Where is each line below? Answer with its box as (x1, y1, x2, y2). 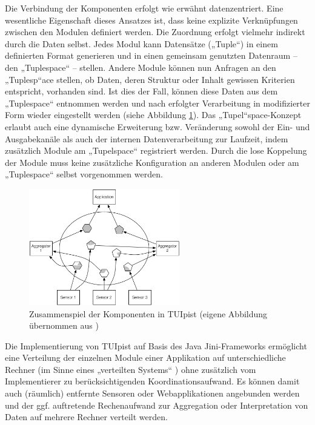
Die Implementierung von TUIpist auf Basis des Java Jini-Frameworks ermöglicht (5, 339, 307, 352)
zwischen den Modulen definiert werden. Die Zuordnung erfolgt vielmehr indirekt (5, 25, 305, 38)
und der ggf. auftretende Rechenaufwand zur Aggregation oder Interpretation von (5, 398, 308, 411)
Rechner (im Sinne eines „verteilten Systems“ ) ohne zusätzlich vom (5, 363, 256, 375)
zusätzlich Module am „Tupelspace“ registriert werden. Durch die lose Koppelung (5, 144, 307, 157)
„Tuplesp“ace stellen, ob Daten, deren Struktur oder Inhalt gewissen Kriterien (5, 73, 295, 85)
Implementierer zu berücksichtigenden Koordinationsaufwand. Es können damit (5, 375, 300, 387)
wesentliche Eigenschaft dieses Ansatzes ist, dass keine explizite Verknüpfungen (5, 13, 298, 26)
